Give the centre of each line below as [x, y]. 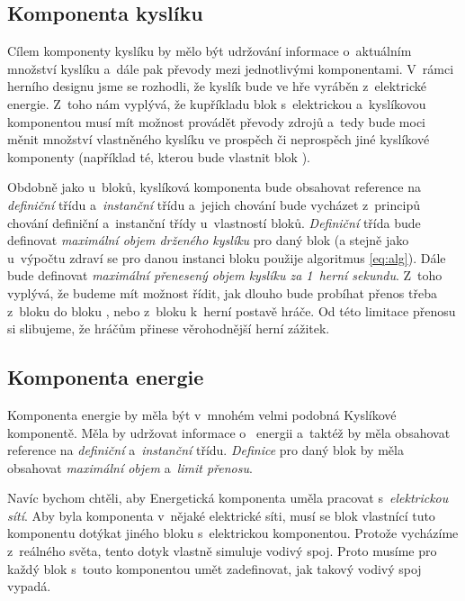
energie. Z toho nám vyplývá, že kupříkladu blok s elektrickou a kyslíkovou [217, 103]
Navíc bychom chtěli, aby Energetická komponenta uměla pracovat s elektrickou [228, 498]
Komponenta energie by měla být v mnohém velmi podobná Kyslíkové [202, 414]
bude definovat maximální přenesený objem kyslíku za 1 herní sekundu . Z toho [225, 275]
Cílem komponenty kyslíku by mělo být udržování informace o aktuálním [210, 51]
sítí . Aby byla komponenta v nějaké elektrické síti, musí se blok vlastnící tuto [221, 515]
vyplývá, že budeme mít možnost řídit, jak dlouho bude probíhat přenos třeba [222, 292]
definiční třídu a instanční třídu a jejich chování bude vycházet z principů [214, 204]
